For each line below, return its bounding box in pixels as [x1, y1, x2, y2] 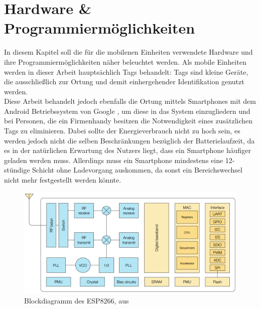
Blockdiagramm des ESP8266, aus [24, 295, 129, 305]
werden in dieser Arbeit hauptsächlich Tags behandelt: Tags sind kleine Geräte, [4, 66, 248, 77]
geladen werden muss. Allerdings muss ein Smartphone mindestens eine [4, 154, 223, 165]
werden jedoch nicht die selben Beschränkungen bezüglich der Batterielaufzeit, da [4, 135, 255, 145]
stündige [4, 165, 30, 175]
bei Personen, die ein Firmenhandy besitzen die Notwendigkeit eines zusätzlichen [4, 115, 253, 126]
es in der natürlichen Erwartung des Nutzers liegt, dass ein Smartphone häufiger [4, 145, 251, 156]
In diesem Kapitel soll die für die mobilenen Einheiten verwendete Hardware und [4, 47, 253, 57]
